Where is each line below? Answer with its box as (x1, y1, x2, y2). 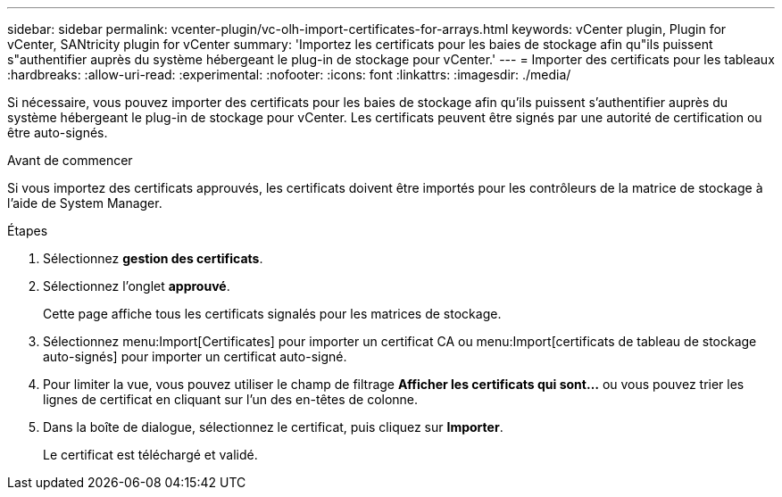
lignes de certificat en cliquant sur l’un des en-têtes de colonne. (43, 392, 419, 407)
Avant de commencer (7, 153, 133, 168)
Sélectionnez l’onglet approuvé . (43, 278, 230, 294)
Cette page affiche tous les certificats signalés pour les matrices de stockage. (43, 306, 502, 321)
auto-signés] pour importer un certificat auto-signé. (43, 349, 347, 364)
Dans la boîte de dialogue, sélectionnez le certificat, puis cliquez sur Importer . (43, 419, 503, 435)
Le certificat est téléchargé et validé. (43, 447, 258, 462)
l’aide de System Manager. (7, 195, 162, 211)
